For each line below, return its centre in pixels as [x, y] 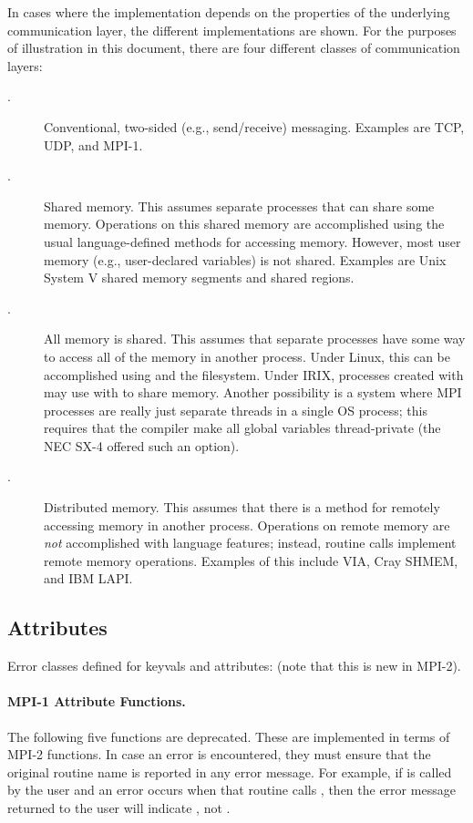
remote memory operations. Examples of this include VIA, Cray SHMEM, [251, 560]
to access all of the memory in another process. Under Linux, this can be [247, 356]
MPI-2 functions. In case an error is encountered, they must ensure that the [219, 754]
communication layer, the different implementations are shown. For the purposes [232, 30]
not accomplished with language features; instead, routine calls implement [250, 543]
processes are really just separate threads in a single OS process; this [236, 410]
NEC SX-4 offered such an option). [142, 445]
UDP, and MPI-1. [93, 144]
